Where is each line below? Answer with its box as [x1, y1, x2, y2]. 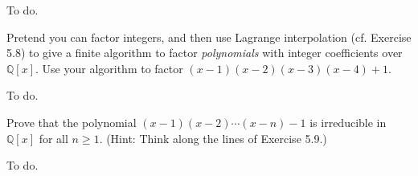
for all [39, 129, 68, 146]
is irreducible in [309, 113, 387, 130]
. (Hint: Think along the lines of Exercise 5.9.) [99, 129, 327, 146]
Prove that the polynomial [6, 113, 137, 130]
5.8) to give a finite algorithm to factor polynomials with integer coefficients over [6, 44, 403, 61]
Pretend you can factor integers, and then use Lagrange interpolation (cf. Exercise [6, 28, 412, 45]
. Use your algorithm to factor [35, 59, 183, 76]
